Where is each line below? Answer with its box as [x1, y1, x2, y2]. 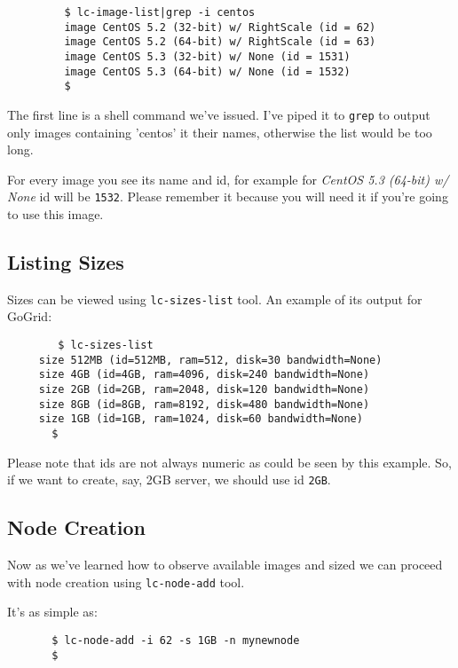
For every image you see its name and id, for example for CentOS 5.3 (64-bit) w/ [7, 169, 449, 188]
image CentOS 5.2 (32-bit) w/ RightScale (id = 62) [64, 20, 376, 34]
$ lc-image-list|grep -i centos [64, 6, 256, 19]
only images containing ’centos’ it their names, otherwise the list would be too [7, 122, 432, 141]
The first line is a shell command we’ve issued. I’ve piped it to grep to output [7, 105, 430, 123]
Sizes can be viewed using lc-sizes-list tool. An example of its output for [7, 289, 422, 308]
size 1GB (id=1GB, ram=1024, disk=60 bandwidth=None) [38, 413, 363, 426]
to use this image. [7, 205, 104, 224]
